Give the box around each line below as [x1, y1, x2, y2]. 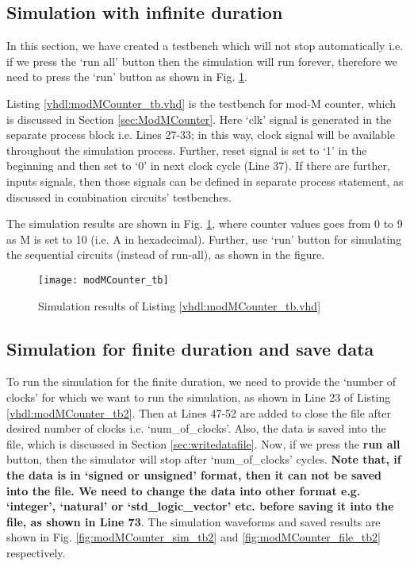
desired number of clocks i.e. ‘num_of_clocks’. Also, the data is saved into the [6, 420, 386, 437]
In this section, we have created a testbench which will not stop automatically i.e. [6, 37, 404, 54]
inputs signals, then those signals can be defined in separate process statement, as [6, 172, 404, 189]
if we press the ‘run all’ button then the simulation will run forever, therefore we [6, 52, 397, 69]
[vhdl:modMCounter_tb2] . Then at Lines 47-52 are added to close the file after [6, 404, 392, 421]
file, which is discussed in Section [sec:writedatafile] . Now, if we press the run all [6, 435, 400, 452]
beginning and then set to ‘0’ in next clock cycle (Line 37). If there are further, [6, 157, 390, 174]
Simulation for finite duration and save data [6, 336, 374, 360]
